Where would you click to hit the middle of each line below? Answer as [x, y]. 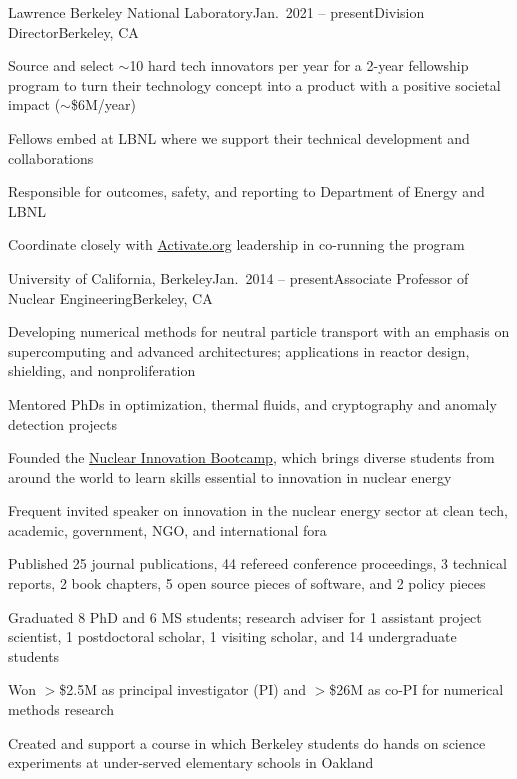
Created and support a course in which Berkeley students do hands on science [247, 742]
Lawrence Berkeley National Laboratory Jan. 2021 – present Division [216, 12]
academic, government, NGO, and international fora [167, 529]
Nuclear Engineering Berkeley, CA [110, 297]
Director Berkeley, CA [73, 31]
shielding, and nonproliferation [102, 370]
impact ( [34, 104]
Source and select [61, 65]
